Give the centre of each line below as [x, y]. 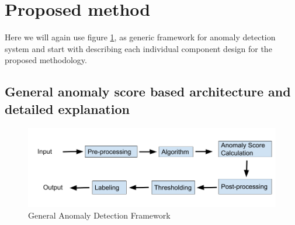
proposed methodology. [46, 60]
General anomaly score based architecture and [148, 91]
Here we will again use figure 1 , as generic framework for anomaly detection [140, 37]
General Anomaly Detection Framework [99, 215]
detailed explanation [67, 108]
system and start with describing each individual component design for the [138, 48]
